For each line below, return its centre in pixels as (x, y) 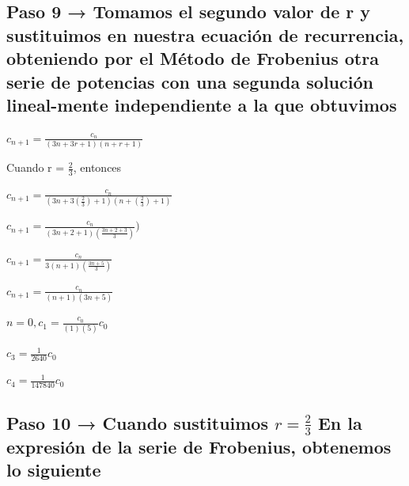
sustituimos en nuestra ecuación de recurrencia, (205, 34)
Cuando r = (36, 167)
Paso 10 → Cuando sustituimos (137, 422)
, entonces (97, 167)
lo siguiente (54, 470)
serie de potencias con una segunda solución (190, 81)
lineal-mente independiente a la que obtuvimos (202, 104)
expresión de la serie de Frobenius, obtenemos (199, 446)
